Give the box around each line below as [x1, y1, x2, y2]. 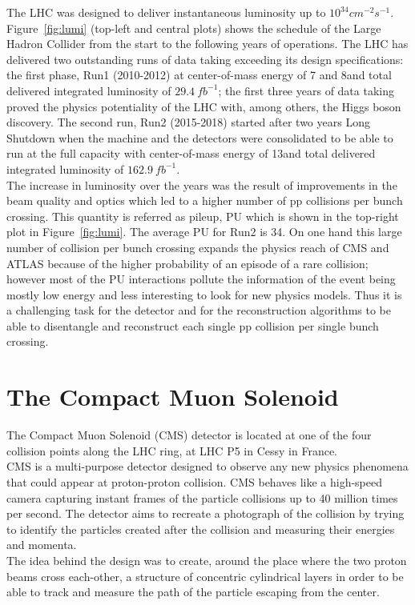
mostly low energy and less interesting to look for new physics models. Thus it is [6, 286, 402, 302]
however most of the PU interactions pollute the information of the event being [6, 270, 396, 287]
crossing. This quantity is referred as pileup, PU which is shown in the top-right [6, 207, 399, 224]
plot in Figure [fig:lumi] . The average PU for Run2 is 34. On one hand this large [6, 223, 402, 240]
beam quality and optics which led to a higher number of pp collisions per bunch [6, 192, 403, 209]
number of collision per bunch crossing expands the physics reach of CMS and [6, 238, 389, 255]
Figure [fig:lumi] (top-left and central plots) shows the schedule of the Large [6, 19, 381, 36]
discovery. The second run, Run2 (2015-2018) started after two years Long [6, 114, 370, 130]
